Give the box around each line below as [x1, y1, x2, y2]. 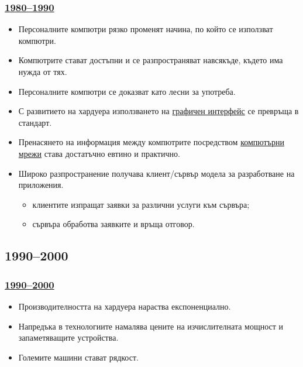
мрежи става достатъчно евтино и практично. [18, 147, 180, 159]
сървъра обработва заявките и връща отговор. [32, 218, 195, 230]
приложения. [18, 179, 64, 191]
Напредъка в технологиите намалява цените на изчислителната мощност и [18, 320, 284, 332]
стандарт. [18, 116, 52, 128]
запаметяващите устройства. [18, 331, 119, 344]
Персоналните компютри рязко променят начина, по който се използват [18, 23, 273, 35]
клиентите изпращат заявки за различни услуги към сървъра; [32, 198, 250, 210]
